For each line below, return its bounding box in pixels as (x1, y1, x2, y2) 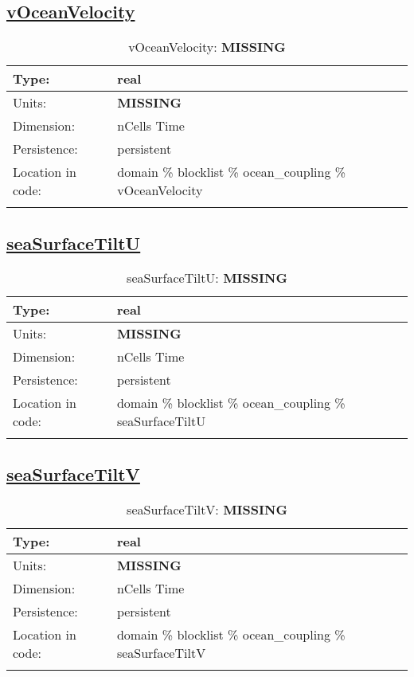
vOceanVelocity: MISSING (128, 37, 286, 57)
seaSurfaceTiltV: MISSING (127, 499, 287, 519)
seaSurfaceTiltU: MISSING (127, 268, 287, 288)
